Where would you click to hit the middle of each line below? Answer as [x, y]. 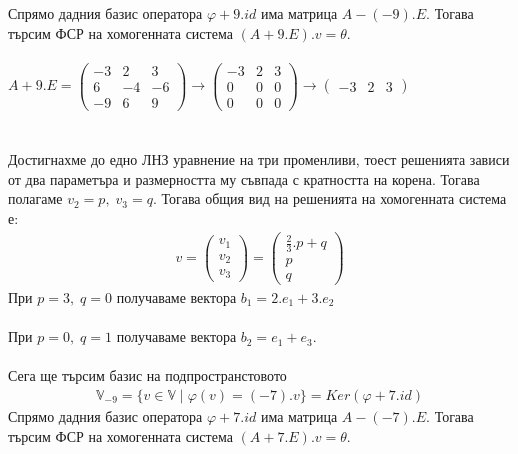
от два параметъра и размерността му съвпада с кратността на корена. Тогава [244, 178]
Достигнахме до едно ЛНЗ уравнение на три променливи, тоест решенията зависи [259, 159]
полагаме [35, 198]
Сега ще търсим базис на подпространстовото [147, 375]
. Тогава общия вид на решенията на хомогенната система [329, 198]
